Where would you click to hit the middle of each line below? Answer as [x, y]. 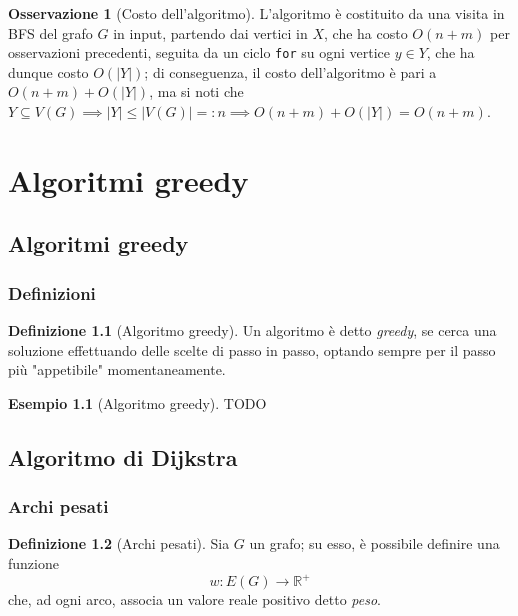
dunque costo [48, 71]
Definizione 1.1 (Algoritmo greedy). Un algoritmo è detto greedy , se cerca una [252, 330]
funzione [33, 562]
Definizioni [52, 292]
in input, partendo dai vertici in [210, 32]
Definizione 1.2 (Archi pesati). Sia [119, 543]
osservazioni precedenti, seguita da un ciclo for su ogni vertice [199, 52]
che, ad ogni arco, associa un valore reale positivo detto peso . [194, 599]
